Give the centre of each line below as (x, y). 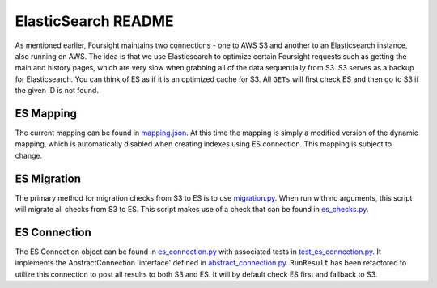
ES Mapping (46, 113)
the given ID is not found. (57, 91)
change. (29, 155)
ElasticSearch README (94, 21)
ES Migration (48, 178)
